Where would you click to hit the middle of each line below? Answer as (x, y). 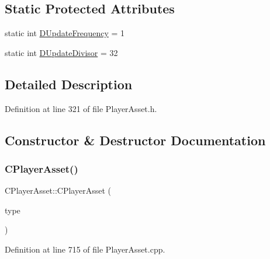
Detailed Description (69, 84)
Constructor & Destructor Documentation (135, 140)
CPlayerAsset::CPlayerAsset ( (58, 190)
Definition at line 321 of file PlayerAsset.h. (81, 108)
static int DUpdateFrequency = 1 (65, 33)
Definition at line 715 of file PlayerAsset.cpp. (85, 249)
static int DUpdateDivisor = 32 (61, 52)
